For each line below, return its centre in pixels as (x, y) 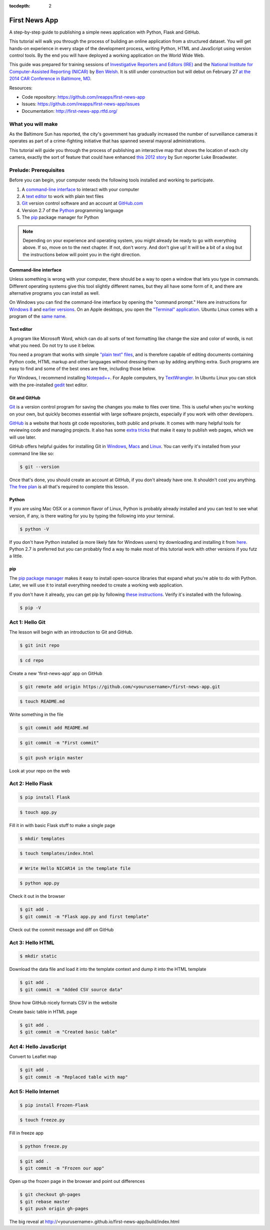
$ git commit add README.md (54, 728)
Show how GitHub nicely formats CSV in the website (63, 1002)
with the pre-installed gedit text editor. (49, 385)
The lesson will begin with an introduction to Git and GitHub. (71, 632)
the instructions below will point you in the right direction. (82, 254)
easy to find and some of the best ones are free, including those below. (82, 369)
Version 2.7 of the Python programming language (72, 210)
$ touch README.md (42, 701)
